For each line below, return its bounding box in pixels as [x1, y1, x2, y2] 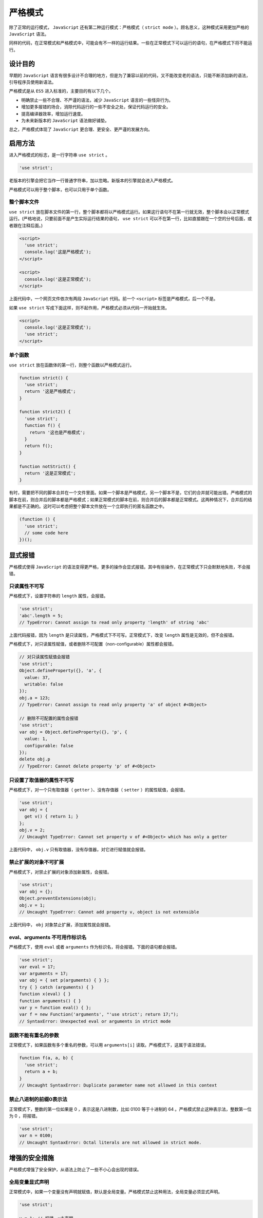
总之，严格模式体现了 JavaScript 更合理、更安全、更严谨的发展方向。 [9, 127, 153, 133]
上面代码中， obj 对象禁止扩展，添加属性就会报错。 [9, 922, 113, 928]
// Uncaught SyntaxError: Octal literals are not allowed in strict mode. [19, 1140, 202, 1145]
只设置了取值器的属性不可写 [9, 777, 74, 784]
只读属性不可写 [9, 583, 44, 590]
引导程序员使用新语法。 [9, 79, 56, 85]
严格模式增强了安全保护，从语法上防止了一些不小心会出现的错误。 [9, 1167, 141, 1173]
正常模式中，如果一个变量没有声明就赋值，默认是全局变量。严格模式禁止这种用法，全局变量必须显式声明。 [9, 1189, 223, 1195]
